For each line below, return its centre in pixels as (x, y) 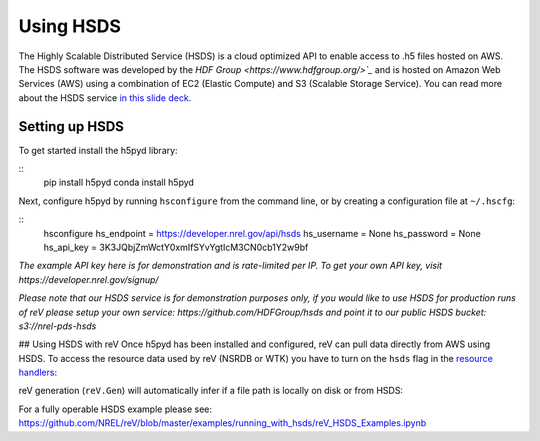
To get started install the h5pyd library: (98, 150)
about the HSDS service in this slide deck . (105, 97)
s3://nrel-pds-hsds (57, 326)
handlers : (38, 372)
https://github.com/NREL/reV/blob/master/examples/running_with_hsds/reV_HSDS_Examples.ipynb (222, 423)
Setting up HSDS (71, 126)
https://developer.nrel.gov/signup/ (88, 279)
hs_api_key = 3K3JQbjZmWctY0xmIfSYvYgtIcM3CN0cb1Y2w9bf (176, 247)
